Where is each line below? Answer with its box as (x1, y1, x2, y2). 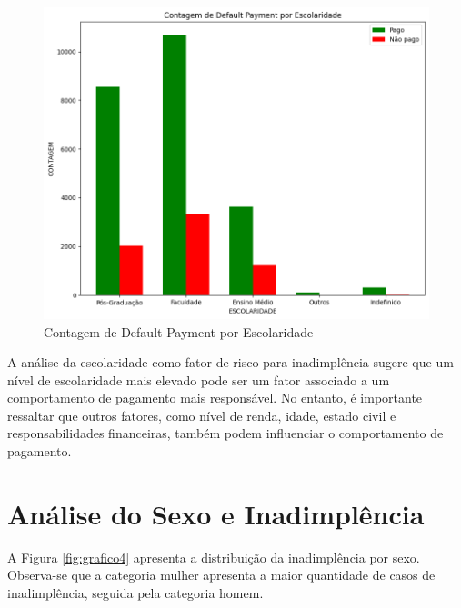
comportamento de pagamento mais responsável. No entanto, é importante (7, 388, 423, 407)
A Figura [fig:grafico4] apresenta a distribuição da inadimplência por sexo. (7, 547, 420, 566)
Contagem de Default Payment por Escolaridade (44, 322, 314, 341)
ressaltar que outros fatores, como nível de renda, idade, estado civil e (7, 405, 396, 424)
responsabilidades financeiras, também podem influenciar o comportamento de (7, 424, 444, 443)
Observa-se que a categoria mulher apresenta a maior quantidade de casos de (7, 565, 436, 584)
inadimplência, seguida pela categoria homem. (7, 583, 264, 602)
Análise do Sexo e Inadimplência (7, 494, 425, 532)
